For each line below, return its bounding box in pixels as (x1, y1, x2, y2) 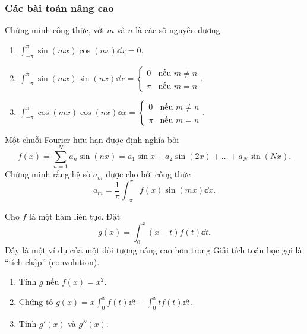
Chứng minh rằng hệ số (5, 168, 91, 180)
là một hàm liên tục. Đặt (29, 210, 121, 222)
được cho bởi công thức (106, 168, 191, 180)
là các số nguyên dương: (135, 24, 223, 36)
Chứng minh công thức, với (5, 24, 105, 36)
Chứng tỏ (18, 295, 53, 307)
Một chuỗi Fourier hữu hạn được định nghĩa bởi (5, 133, 179, 145)
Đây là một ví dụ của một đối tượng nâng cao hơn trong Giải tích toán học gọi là (5, 244, 302, 256)
